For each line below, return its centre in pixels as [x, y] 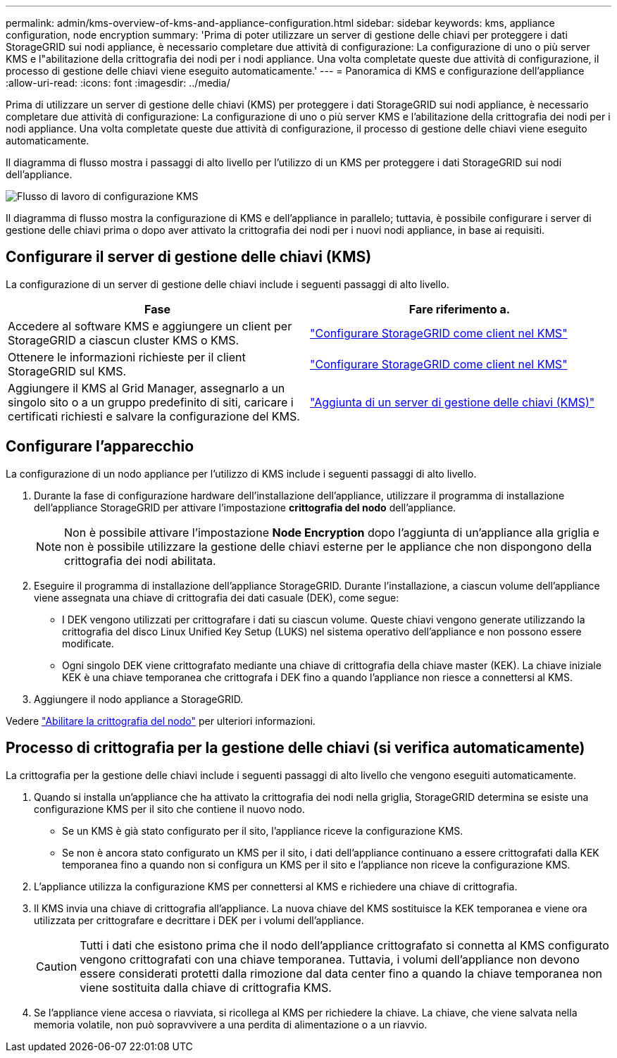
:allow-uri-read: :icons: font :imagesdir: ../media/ [118, 83]
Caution [57, 966]
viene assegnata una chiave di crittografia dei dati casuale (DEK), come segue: [217, 597]
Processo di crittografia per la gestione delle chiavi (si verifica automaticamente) [295, 748]
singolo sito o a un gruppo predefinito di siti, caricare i [151, 402]
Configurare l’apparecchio [100, 447]
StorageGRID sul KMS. [67, 371]
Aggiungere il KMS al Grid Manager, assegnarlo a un [147, 388]
